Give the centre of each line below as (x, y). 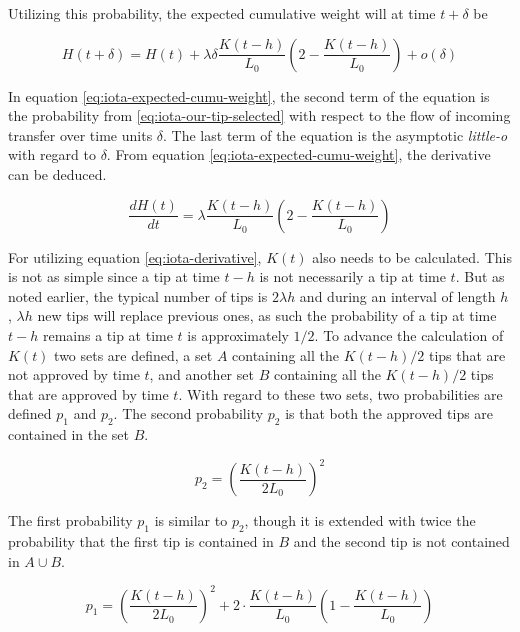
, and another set (201, 374)
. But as (480, 276)
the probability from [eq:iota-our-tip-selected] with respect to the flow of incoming (259, 115)
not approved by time (74, 374)
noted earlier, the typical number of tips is (138, 295)
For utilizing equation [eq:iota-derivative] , (135, 256)
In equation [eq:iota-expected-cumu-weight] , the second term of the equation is (249, 95)
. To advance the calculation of (409, 334)
